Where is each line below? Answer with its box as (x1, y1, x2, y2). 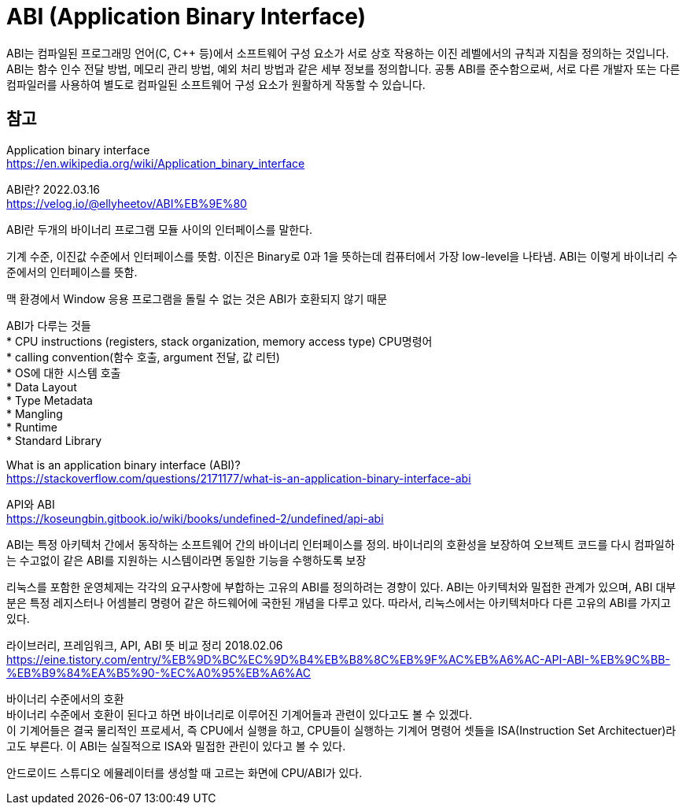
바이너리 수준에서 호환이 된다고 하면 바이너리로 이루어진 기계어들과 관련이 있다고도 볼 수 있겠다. (6, 707, 473, 721)
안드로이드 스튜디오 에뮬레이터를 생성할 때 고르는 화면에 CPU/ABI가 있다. (6, 765, 363, 780)
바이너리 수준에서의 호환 (6, 691, 124, 705)
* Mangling (6, 406, 63, 420)
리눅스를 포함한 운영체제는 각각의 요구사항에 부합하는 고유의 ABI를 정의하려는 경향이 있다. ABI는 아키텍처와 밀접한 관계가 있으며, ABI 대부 (6, 580, 677, 594)
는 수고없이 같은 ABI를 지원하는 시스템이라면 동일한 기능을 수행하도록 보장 (6, 553, 367, 567)
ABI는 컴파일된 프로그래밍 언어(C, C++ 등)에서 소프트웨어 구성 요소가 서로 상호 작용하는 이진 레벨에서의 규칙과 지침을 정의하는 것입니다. (6, 46, 669, 60)
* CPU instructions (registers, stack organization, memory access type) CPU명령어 (6, 334, 433, 348)
